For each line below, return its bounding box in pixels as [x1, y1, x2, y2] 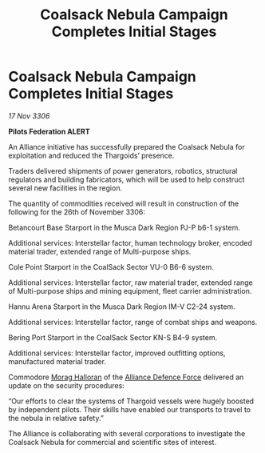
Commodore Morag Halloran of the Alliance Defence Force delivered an [8, 372, 244, 382]
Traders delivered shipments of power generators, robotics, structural [8, 166, 238, 175]
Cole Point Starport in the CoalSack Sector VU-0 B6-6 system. [8, 262, 214, 271]
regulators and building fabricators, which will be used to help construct [8, 174, 245, 184]
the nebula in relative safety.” [8, 413, 104, 423]
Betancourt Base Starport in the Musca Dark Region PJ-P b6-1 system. [8, 222, 241, 232]
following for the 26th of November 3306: [8, 206, 146, 217]
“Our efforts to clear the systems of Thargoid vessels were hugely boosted [8, 396, 254, 406]
